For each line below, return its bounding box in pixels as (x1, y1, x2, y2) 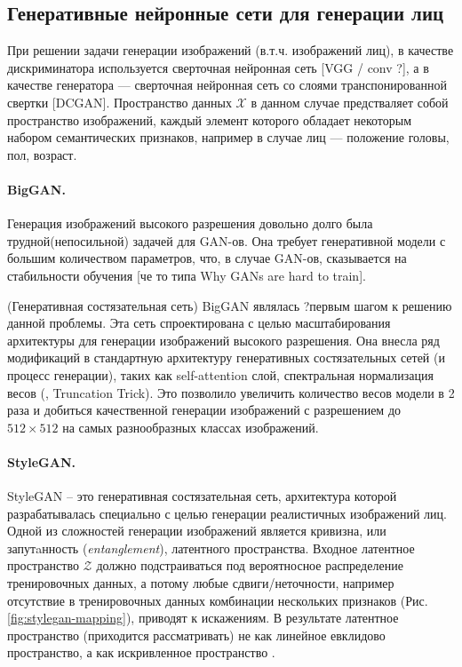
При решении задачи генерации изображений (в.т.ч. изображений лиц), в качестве (7, 41, 454, 60)
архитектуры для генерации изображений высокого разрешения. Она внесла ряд (7, 330, 440, 349)
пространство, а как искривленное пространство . (7, 643, 275, 662)
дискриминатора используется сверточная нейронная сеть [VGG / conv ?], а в (7, 58, 429, 76)
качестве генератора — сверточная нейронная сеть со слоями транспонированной (7, 75, 447, 94)
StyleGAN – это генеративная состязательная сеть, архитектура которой (7, 487, 397, 505)
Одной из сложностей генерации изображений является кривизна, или (7, 521, 386, 540)
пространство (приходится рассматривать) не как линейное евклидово (7, 625, 386, 644)
